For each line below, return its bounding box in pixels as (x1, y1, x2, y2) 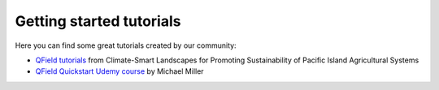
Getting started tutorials (15, 12, 181, 30)
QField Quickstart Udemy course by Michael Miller (35, 66, 204, 76)
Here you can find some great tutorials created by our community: (15, 41, 237, 50)
